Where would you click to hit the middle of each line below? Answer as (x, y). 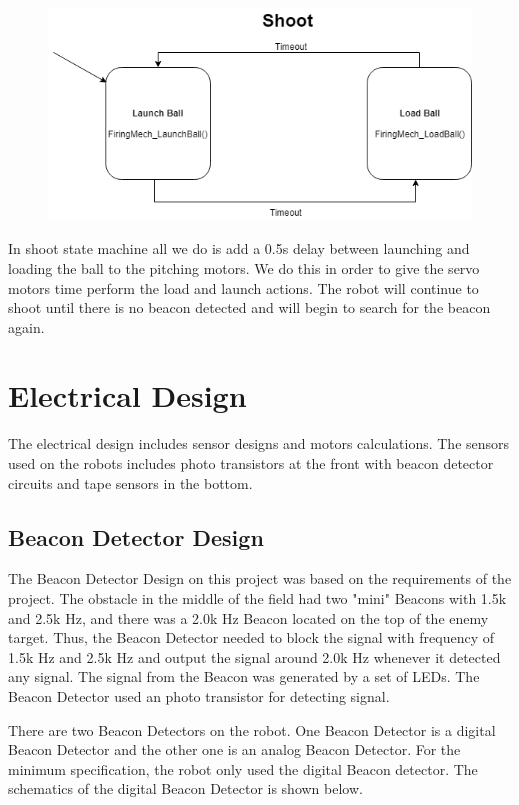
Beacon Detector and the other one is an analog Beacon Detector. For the (234, 749)
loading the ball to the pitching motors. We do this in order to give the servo (244, 267)
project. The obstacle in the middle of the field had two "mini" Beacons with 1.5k (257, 598)
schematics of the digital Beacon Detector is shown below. (185, 788)
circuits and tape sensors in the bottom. (130, 482)
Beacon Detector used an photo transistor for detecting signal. (199, 695)
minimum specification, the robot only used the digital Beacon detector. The (243, 768)
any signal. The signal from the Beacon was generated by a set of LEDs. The (244, 676)
